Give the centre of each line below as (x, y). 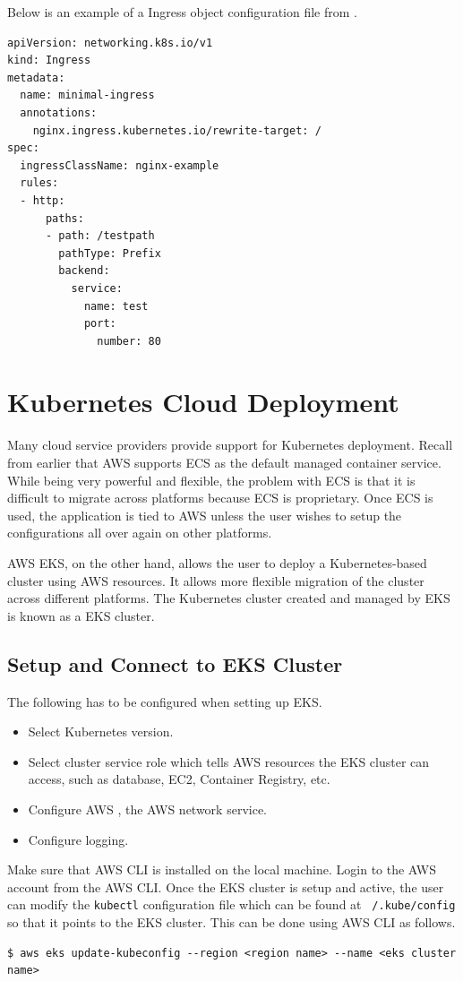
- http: (43, 200)
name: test (116, 306)
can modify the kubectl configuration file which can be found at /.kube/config (231, 904)
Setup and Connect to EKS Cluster (175, 663)
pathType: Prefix (110, 253)
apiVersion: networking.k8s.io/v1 (110, 43)
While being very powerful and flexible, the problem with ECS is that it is (211, 480)
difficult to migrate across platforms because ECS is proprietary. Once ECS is (220, 498)
